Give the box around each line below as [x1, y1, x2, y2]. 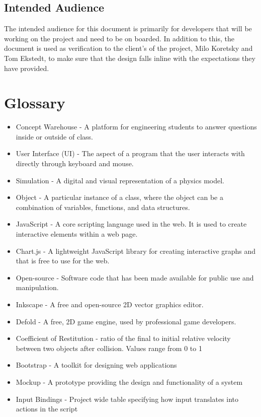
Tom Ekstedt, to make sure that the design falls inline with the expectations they [4, 52, 255, 63]
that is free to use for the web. [16, 255, 110, 266]
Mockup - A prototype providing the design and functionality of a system [16, 376, 243, 387]
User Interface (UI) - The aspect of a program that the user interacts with [16, 148, 245, 159]
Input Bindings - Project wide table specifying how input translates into [16, 393, 238, 404]
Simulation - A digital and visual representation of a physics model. [16, 175, 224, 185]
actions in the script [16, 403, 78, 414]
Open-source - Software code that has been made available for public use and [16, 272, 254, 283]
